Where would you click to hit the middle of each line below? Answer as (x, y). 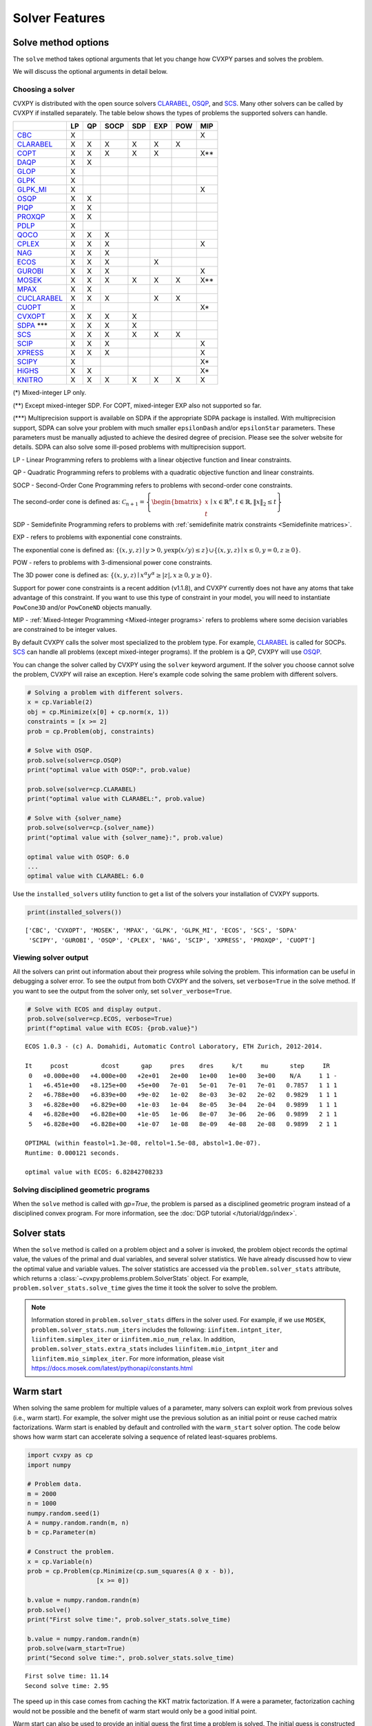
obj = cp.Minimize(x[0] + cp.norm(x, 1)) (98, 712)
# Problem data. (55, 1484)
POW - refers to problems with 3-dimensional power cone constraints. (113, 563)
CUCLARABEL (40, 298)
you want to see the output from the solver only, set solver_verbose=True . (122, 991)
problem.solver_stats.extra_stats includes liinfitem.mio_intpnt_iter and (155, 1349)
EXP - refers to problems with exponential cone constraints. (97, 537)
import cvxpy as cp (60, 1455)
